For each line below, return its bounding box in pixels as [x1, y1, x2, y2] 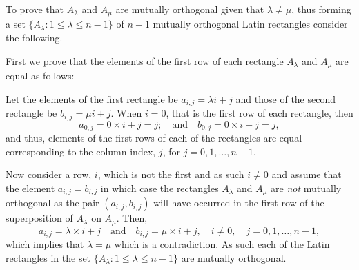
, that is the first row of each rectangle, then [166, 106, 353, 120]
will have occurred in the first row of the [153, 195, 324, 210]
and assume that [271, 167, 342, 182]
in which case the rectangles [100, 180, 219, 195]
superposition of [6, 211, 73, 225]
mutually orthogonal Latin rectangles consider [153, 17, 348, 31]
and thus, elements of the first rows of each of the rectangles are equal [6, 131, 302, 145]
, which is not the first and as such [97, 167, 244, 182]
